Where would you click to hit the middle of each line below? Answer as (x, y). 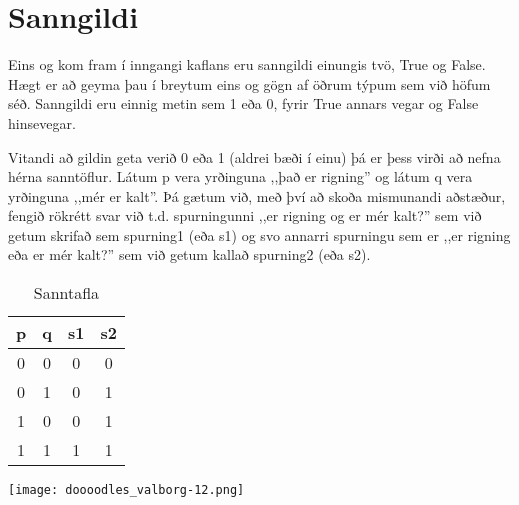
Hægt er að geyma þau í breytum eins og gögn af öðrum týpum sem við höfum (249, 83)
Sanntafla (66, 293)
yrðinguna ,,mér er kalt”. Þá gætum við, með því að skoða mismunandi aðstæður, (257, 195)
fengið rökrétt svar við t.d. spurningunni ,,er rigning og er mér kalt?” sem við (245, 215)
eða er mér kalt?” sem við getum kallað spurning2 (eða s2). (189, 254)
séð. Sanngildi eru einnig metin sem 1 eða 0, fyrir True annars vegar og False (243, 103)
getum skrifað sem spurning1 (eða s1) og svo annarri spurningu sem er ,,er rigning (259, 234)
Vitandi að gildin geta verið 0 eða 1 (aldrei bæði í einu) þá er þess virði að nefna (254, 156)
